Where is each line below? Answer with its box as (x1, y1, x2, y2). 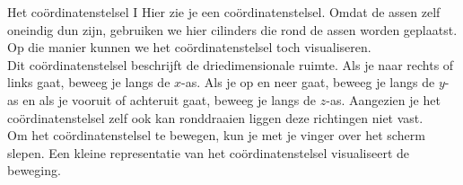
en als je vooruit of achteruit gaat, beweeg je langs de (22, 90, 317, 109)
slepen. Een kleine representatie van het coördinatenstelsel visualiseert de (7, 143, 410, 162)
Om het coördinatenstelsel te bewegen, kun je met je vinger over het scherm (7, 126, 425, 145)
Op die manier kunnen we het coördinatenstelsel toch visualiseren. (7, 38, 371, 57)
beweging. (7, 161, 61, 180)
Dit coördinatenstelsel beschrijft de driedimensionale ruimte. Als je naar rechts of (7, 55, 454, 74)
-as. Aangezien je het (326, 90, 441, 109)
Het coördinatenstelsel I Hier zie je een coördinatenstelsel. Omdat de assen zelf (7, 3, 441, 21)
